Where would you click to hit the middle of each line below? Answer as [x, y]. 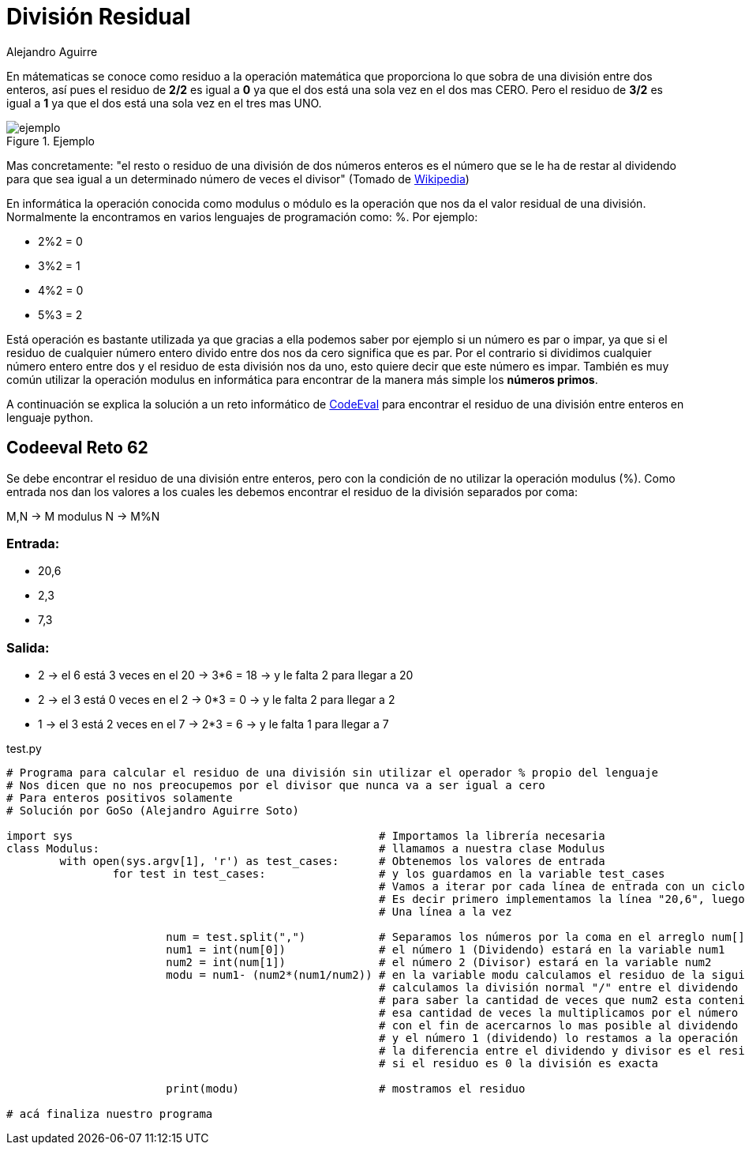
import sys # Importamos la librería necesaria [306, 836]
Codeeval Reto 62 [77, 448]
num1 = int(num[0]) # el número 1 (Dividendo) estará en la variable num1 [446, 950]
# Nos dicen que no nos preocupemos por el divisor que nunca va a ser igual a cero [276, 786]
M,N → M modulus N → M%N [83, 516]
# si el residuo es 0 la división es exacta [519, 1064]
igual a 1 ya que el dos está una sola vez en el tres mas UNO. [164, 103]
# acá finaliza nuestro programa [110, 1114]
